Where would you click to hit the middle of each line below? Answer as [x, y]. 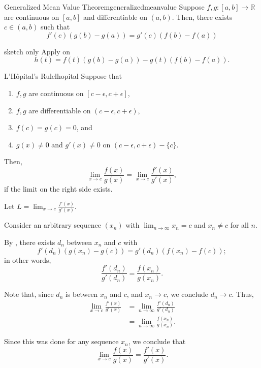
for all [239, 225]
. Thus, [243, 294]
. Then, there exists [202, 17]
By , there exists [30, 242]
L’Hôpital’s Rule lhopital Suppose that [63, 76]
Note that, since [29, 294]
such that [55, 27]
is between [81, 294]
